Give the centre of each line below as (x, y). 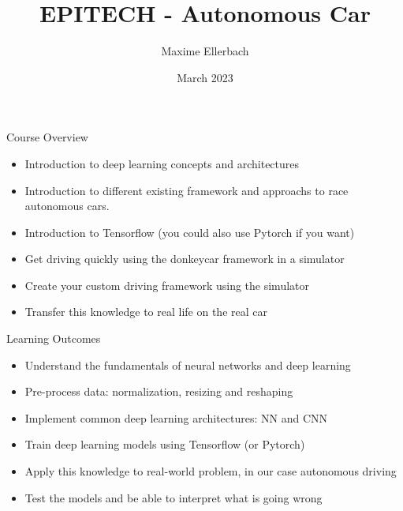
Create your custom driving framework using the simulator (167, 285)
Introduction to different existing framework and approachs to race (187, 190)
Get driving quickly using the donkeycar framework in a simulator (185, 259)
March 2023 (205, 77)
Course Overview (47, 137)
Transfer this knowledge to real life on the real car (146, 312)
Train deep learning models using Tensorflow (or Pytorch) (165, 444)
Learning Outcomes (54, 338)
